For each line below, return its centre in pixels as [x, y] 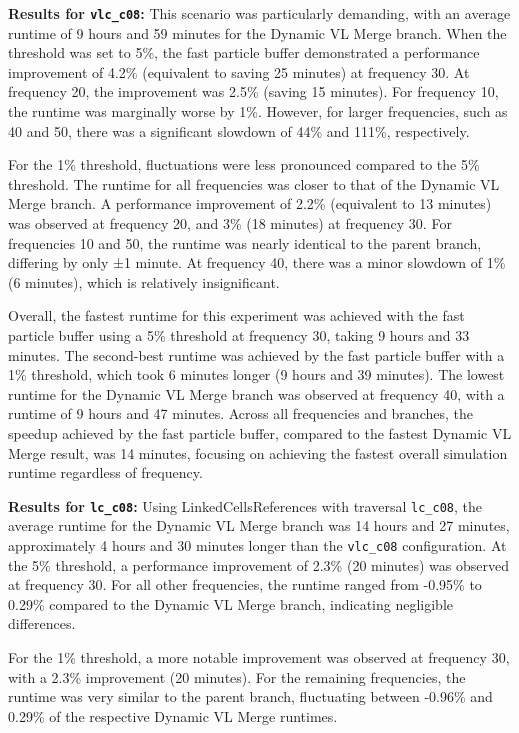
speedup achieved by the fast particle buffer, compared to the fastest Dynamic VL [260, 432]
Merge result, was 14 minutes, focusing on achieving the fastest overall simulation [258, 452]
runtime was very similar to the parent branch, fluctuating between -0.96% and [250, 696]
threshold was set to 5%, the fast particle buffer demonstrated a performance [244, 52]
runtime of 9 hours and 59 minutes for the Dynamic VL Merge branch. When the [257, 32]
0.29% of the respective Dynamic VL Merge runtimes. [173, 715]
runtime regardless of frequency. [105, 472]
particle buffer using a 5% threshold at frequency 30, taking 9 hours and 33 [239, 334]
